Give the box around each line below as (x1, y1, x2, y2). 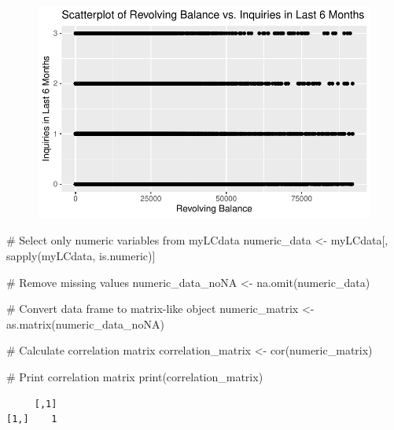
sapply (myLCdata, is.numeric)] (6, 248, 156, 263)
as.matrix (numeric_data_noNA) (6, 315, 164, 332)
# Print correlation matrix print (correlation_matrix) (6, 368, 263, 384)
